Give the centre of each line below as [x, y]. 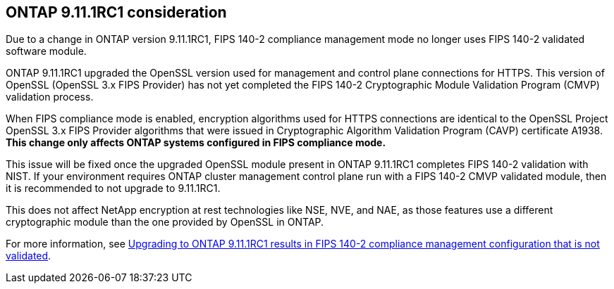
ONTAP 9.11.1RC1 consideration [116, 12]
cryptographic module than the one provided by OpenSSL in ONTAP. [165, 222]
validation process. [50, 97]
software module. [46, 51]
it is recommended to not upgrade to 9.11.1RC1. [113, 188]
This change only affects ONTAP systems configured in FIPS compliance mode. [196, 143]
